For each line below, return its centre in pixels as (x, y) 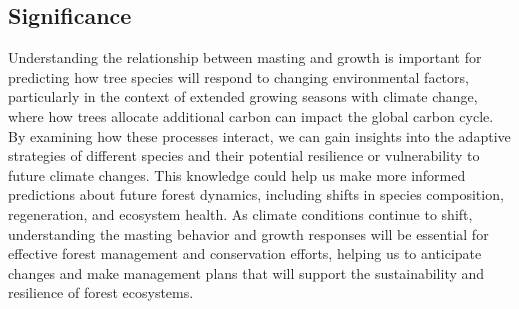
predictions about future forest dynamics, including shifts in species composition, (256, 194)
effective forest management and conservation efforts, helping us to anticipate (245, 253)
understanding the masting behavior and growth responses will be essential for (248, 233)
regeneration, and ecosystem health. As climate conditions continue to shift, (240, 213)
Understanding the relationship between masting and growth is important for (245, 57)
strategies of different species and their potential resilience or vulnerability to (244, 155)
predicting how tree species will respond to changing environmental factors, (238, 76)
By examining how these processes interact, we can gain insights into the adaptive (259, 135)
